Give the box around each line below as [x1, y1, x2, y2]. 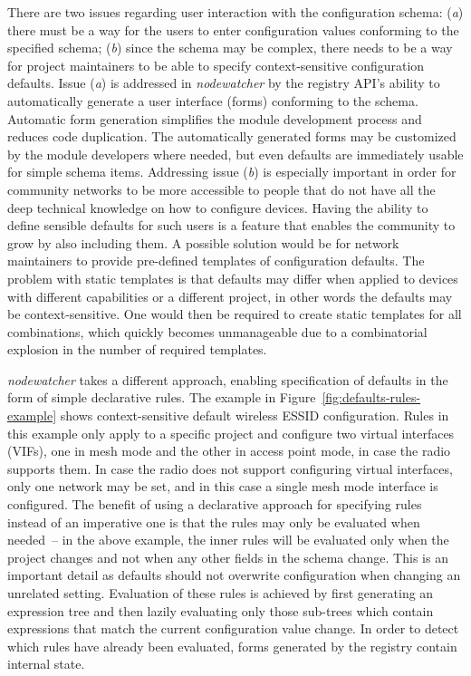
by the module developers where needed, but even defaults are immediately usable [7, 144, 464, 163]
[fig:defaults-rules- [322, 388, 421, 407]
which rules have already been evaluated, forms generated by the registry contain [7, 636, 457, 655]
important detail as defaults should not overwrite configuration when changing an [7, 565, 461, 584]
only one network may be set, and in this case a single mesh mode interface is [7, 477, 438, 496]
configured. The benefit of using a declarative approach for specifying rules [7, 495, 422, 514]
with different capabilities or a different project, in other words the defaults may [7, 286, 453, 305]
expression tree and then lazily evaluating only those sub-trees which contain [7, 601, 434, 620]
